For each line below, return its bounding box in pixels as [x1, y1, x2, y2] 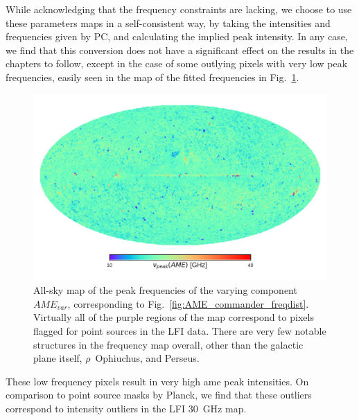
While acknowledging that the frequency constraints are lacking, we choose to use [6, 2, 352, 16]
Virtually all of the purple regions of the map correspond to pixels [33, 310, 314, 324]
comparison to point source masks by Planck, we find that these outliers [6, 387, 312, 402]
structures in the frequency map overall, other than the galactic [33, 337, 304, 351]
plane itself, [33, 351, 82, 365]
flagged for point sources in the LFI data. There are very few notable [33, 324, 326, 338]
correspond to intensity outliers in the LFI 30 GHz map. [6, 401, 247, 416]
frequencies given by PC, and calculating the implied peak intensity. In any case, [6, 29, 348, 44]
